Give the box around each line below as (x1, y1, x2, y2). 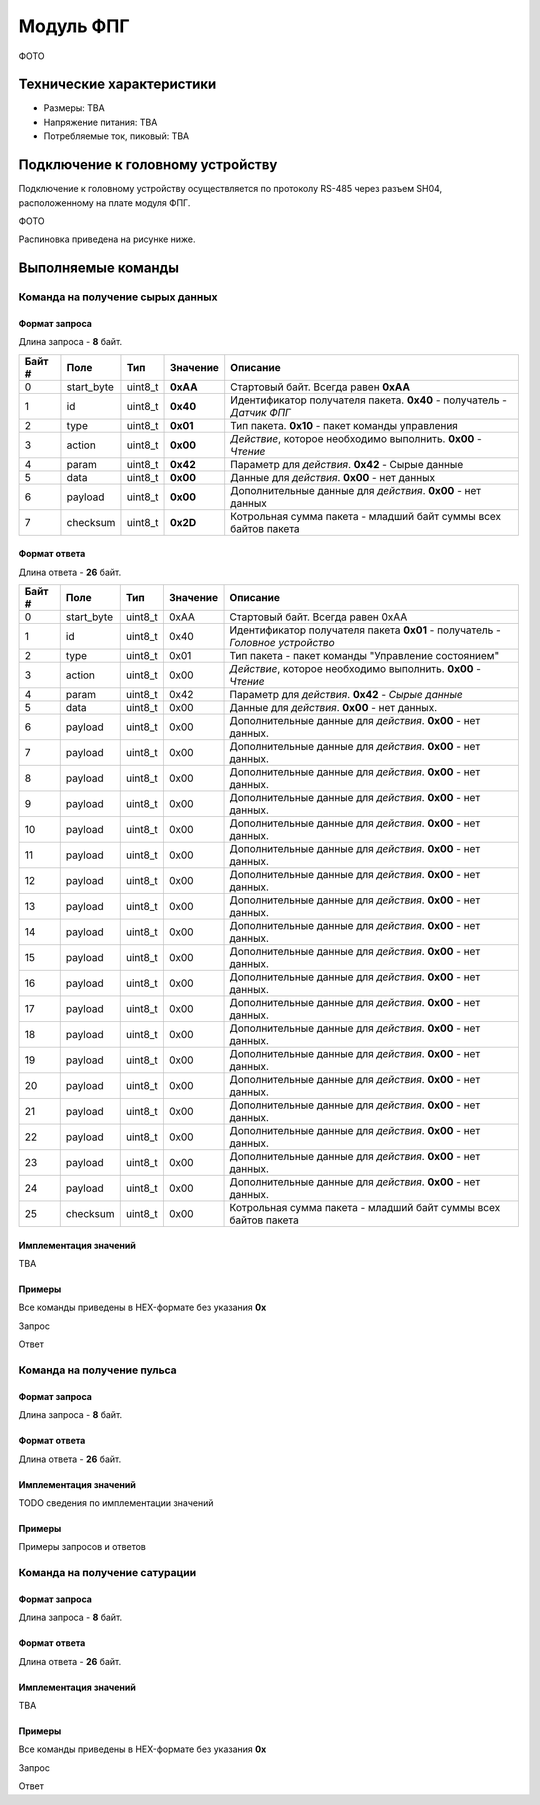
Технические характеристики (18, 76, 217, 93)
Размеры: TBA (43, 102, 105, 114)
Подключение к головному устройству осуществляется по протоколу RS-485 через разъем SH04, (18, 183, 443, 195)
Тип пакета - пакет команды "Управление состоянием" (229, 649, 500, 663)
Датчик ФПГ (230, 405, 292, 419)
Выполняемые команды (18, 260, 180, 277)
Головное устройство (229, 636, 335, 650)
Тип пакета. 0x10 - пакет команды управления (230, 418, 459, 432)
